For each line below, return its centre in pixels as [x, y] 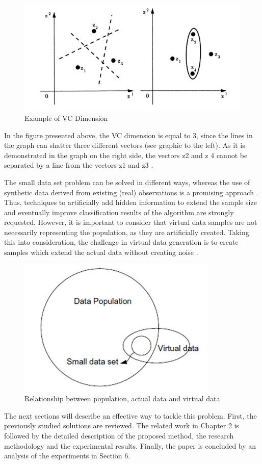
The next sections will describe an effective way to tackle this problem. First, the [130, 415]
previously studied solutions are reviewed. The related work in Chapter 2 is [122, 426]
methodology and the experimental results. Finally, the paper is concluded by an [130, 445]
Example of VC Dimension [66, 118]
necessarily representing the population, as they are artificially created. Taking [127, 232]
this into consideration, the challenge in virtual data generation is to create [121, 242]
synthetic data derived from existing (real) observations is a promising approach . [131, 192]
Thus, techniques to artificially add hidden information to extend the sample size [130, 202]
